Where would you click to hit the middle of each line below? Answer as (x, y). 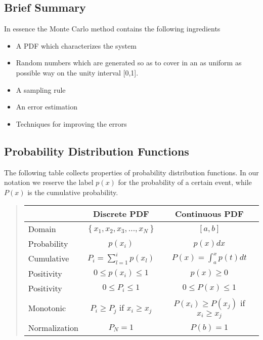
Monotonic (47, 308)
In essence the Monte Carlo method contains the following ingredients (112, 29)
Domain (42, 229)
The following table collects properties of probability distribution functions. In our (131, 172)
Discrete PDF (121, 214)
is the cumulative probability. (73, 192)
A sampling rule (41, 89)
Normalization (53, 328)
